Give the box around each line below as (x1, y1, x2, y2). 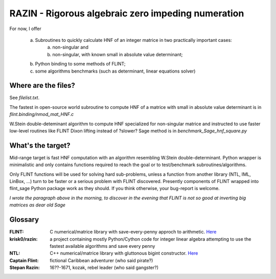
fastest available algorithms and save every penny (50, 243, 155, 249)
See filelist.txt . (9, 95, 40, 101)
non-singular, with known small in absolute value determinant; (52, 51, 183, 57)
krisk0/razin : (9, 236, 38, 242)
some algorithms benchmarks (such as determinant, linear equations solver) (35, 68, 196, 74)
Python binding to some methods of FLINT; (35, 61, 126, 67)
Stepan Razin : (9, 265, 40, 271)
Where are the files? (9, 81, 75, 90)
